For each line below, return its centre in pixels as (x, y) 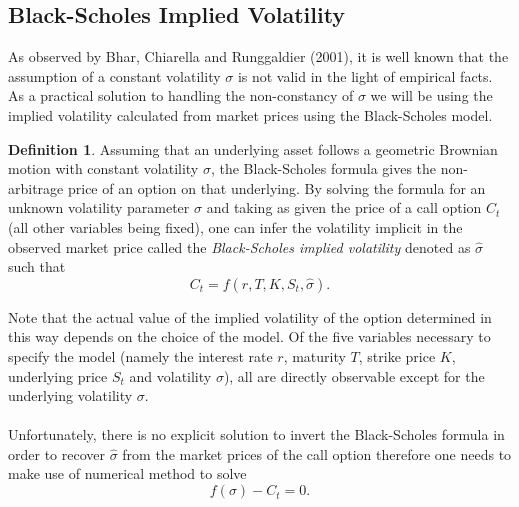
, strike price (397, 355)
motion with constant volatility (103, 168)
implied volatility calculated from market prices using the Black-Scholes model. (250, 114)
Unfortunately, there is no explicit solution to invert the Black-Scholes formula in (256, 434)
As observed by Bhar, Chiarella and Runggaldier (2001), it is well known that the (258, 56)
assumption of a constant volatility (114, 75)
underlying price (58, 375)
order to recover (56, 453)
